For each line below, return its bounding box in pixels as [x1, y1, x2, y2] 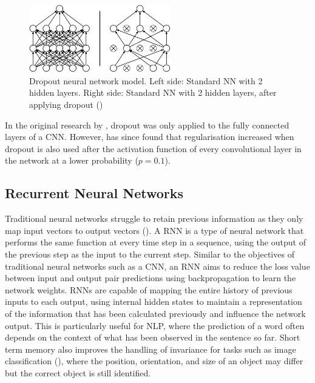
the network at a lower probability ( [5, 154, 138, 167]
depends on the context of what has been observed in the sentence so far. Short [5, 331, 300, 344]
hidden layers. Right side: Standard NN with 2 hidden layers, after [29, 86, 277, 99]
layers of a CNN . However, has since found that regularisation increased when [5, 130, 294, 143]
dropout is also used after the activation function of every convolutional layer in [5, 142, 302, 155]
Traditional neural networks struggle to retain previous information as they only [5, 212, 303, 225]
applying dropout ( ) [29, 98, 103, 110]
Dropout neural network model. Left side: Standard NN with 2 [29, 74, 263, 87]
